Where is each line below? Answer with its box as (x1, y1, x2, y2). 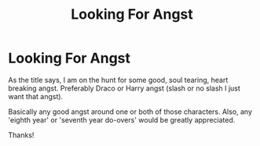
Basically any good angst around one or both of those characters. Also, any (8, 107, 253, 116)
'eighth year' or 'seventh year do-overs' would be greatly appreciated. (8, 115, 236, 124)
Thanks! (8, 130, 35, 140)
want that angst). (8, 91, 64, 101)
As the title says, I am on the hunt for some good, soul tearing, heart (8, 75, 229, 84)
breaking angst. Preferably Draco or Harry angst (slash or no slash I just (8, 84, 241, 93)
